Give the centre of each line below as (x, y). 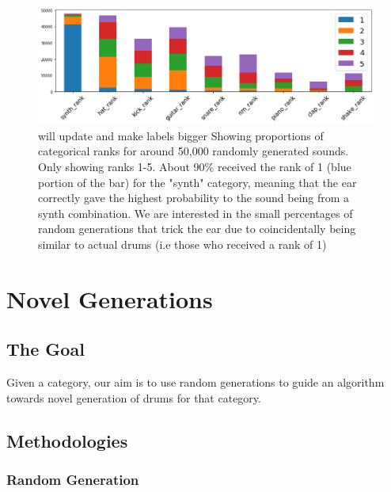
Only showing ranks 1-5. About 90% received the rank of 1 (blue (195, 167)
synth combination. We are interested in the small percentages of (195, 213)
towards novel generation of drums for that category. (134, 397)
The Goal (46, 349)
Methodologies (67, 440)
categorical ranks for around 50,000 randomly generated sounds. (194, 151)
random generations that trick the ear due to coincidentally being (197, 229)
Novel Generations (110, 298)
